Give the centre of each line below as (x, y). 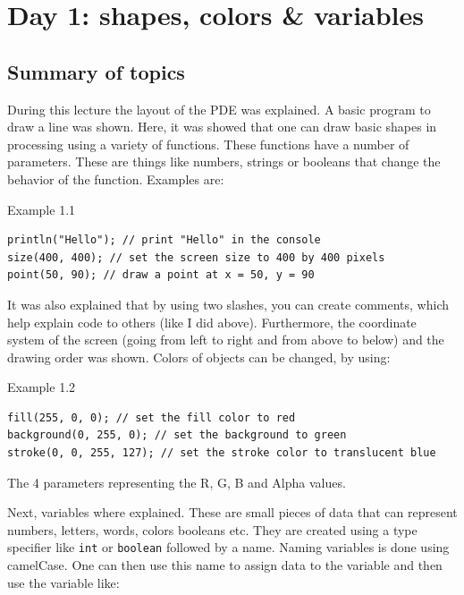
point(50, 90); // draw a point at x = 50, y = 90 (161, 275)
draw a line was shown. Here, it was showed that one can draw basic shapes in (222, 127)
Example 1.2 (42, 387)
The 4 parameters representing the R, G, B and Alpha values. (177, 482)
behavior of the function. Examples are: (116, 178)
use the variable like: (63, 582)
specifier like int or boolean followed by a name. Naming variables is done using (228, 547)
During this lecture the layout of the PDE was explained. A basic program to (219, 109)
